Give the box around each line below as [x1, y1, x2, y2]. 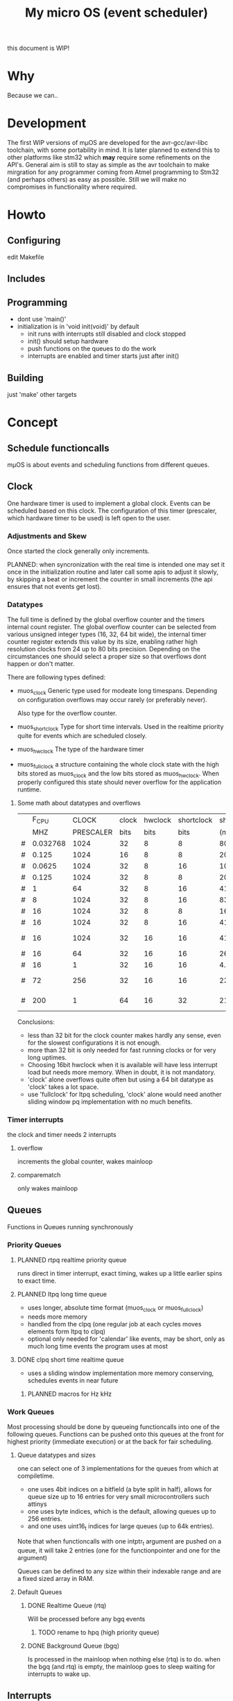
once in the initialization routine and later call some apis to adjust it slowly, [7, 567, 218, 576]
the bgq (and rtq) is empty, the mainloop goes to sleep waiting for [27, 1662, 216, 1670]
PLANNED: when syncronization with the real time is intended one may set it [7, 561, 225, 569]
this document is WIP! [7, 44, 70, 53]
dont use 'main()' [17, 315, 67, 323]
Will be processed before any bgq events [27, 1614, 146, 1623]
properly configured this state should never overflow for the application [17, 778, 222, 787]
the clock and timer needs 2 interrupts [7, 1130, 116, 1138]
